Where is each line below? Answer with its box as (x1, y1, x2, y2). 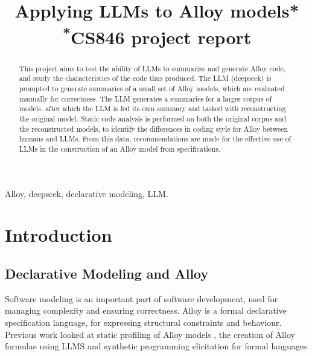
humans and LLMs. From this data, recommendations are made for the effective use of (19, 134, 291, 144)
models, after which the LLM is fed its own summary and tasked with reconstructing (19, 103, 286, 114)
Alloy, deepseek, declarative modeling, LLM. (5, 187, 168, 199)
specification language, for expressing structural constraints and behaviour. (5, 316, 282, 328)
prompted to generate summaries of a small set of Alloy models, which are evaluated (19, 83, 285, 93)
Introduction (5, 222, 112, 247)
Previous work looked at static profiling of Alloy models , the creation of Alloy (5, 328, 295, 340)
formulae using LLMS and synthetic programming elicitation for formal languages (5, 340, 307, 352)
